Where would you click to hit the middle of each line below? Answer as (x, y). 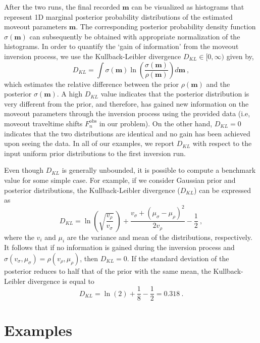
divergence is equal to (61, 281)
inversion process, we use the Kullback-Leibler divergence (93, 56)
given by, (240, 56)
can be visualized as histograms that (188, 7)
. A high (69, 94)
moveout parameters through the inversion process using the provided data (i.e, (127, 113)
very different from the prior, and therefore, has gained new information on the (126, 103)
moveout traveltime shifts (43, 123)
